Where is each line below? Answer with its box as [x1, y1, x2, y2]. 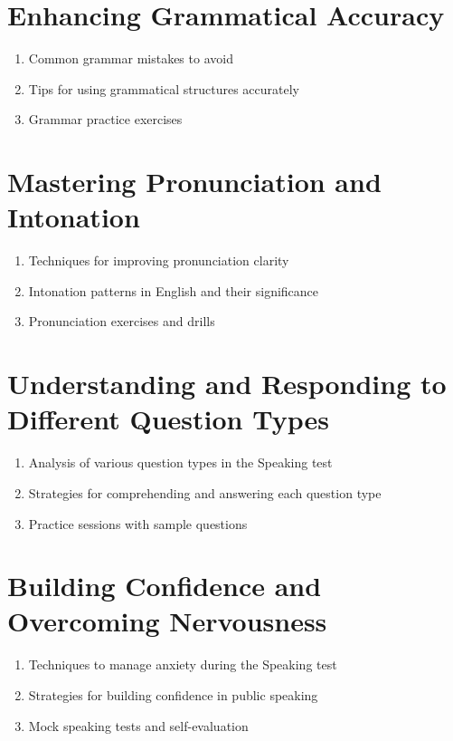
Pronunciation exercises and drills [28, 312, 215, 331]
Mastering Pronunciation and [7, 163, 382, 200]
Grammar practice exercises [28, 110, 183, 129]
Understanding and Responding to [7, 365, 447, 402]
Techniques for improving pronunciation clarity [28, 251, 289, 270]
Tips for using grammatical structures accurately [28, 79, 299, 98]
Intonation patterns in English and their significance [28, 281, 319, 300]
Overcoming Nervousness [7, 602, 327, 640]
